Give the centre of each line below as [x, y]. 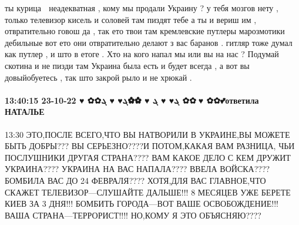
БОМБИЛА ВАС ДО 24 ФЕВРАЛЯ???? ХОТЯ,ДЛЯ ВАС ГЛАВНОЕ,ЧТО [135, 180]
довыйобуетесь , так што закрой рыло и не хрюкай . [98, 77]
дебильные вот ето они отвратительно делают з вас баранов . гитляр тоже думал [149, 42]
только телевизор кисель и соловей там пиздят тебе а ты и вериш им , [131, 19]
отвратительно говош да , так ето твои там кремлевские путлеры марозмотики [145, 31]
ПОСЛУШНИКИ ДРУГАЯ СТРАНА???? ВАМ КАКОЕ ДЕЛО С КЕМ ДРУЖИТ [148, 157]
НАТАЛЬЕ [25, 112]
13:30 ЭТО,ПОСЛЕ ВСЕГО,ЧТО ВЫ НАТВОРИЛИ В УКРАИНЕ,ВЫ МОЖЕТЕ [147, 134]
